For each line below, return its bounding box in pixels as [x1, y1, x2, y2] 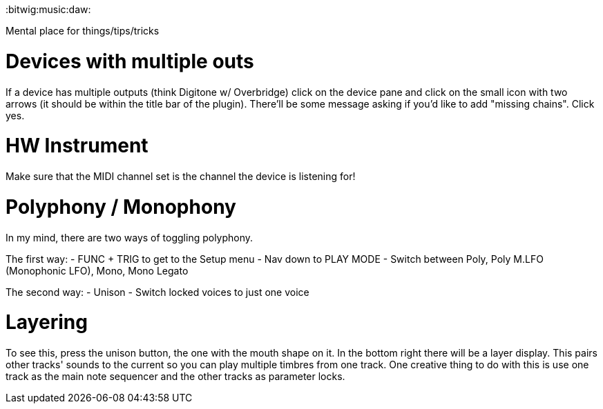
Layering [6, 310, 88, 335]
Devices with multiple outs [6, 49, 254, 73]
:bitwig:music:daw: [6, 3, 91, 15]
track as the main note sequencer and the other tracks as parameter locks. [6, 370, 345, 382]
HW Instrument [6, 134, 149, 158]
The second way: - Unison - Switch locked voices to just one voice [6, 286, 309, 298]
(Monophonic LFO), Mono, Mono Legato [6, 264, 189, 277]
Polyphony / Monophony [6, 194, 236, 219]
